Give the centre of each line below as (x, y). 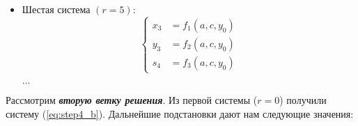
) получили (303, 100)
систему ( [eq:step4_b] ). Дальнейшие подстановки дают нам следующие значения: (180, 113)
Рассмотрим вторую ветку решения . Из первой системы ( (132, 100)
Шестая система (56, 9)
